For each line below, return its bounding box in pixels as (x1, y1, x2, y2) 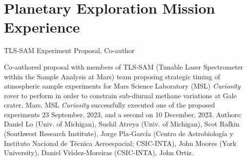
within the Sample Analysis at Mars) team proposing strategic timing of (4, 71, 220, 81)
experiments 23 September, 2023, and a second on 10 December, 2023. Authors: (4, 109, 242, 119)
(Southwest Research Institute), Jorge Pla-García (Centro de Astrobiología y (4, 128, 233, 139)
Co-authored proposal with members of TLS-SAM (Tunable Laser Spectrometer (4, 61, 244, 72)
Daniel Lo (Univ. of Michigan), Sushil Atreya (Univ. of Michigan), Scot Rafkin (4, 119, 240, 129)
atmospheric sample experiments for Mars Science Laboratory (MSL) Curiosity (4, 81, 241, 91)
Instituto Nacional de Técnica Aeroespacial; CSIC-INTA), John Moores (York (4, 138, 237, 148)
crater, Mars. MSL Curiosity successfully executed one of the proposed (4, 100, 215, 110)
